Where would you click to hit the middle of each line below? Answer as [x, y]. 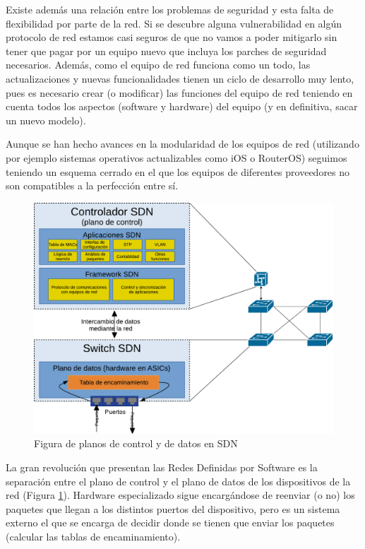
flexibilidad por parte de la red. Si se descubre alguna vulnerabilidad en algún [174, 23]
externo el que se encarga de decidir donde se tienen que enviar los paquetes [170, 523]
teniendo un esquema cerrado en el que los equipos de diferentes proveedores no [178, 171]
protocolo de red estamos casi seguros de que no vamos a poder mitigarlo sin [172, 37]
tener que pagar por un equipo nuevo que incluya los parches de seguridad [166, 51]
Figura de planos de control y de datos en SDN [136, 443]
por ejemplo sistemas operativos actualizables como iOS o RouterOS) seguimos [176, 157]
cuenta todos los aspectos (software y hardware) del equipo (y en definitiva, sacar [182, 106]
